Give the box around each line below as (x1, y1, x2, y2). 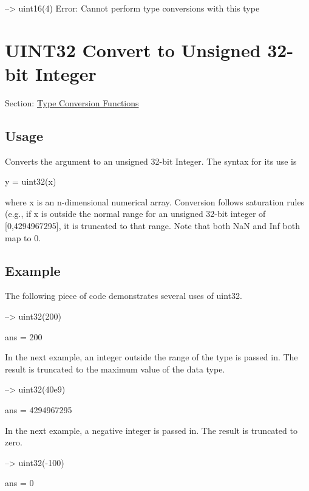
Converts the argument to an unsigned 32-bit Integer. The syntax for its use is (5, 154, 297, 167)
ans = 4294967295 (5, 403, 72, 416)
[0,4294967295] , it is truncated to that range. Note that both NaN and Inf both (5, 219, 300, 232)
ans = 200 (5, 330, 42, 343)
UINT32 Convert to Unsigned (5, 37, 261, 62)
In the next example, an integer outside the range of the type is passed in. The (5, 351, 298, 363)
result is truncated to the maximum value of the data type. (5, 362, 225, 375)
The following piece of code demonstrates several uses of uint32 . (5, 289, 242, 302)
